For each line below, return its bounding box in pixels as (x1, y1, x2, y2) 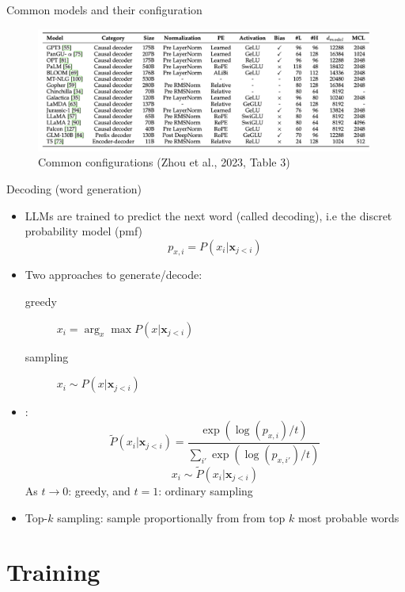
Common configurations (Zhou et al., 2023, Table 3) (38, 154, 290, 170)
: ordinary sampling (158, 482, 253, 498)
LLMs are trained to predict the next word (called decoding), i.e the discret (25, 207, 392, 223)
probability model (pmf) (25, 223, 143, 239)
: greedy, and (68, 482, 131, 498)
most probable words (297, 509, 399, 525)
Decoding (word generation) (6, 180, 142, 197)
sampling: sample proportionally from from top (57, 509, 286, 525)
